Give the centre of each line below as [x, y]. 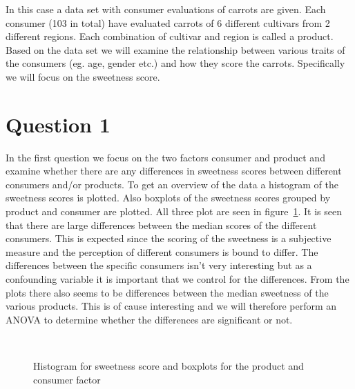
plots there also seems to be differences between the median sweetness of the [167, 292]
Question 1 [58, 124]
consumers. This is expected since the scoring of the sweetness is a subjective [169, 238]
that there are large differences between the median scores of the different [161, 225]
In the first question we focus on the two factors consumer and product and [165, 157]
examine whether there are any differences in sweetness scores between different [174, 171]
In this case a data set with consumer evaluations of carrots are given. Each [166, 9]
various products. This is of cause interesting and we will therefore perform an [171, 306]
